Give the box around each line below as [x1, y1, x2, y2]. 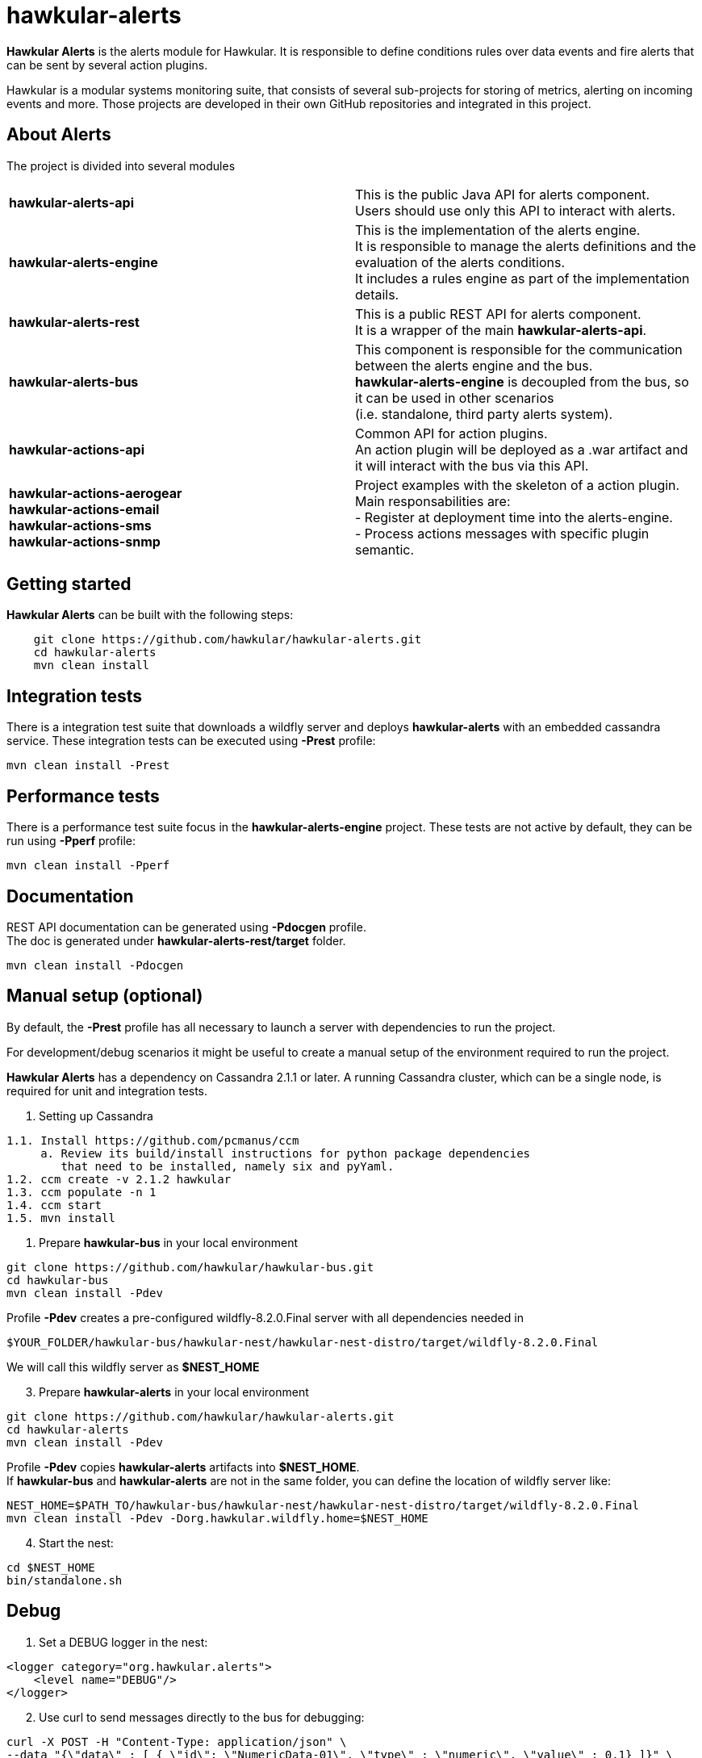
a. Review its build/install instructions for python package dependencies [40, 1146, 531, 1160]
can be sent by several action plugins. [6, 57, 208, 72]
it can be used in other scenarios [355, 389, 554, 406]
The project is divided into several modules [6, 158, 236, 173]
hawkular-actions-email [9, 500, 160, 517]
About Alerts [6, 124, 111, 145]
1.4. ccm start [6, 1198, 102, 1212]
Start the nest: [39, 1535, 114, 1550]
